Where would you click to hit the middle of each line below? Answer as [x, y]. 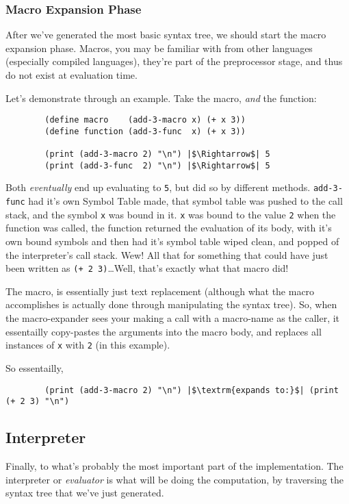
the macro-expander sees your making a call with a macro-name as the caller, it [173, 318]
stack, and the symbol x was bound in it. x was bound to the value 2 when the [171, 214]
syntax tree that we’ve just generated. [85, 493]
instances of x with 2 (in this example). [88, 345]
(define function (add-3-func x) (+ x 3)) [145, 131]
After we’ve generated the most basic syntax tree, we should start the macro [166, 35]
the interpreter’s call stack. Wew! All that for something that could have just [167, 254]
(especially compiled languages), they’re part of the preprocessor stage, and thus [174, 61]
